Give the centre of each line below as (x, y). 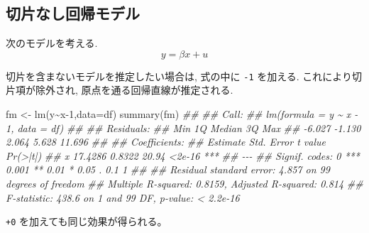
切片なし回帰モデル (73, 13)
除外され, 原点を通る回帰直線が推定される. (134, 90)
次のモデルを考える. (52, 43)
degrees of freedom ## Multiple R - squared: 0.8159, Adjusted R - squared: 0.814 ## (184, 184)
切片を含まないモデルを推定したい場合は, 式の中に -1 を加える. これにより (179, 76)
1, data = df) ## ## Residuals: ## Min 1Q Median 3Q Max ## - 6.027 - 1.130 (183, 128)
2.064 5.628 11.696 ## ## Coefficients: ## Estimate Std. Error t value (166, 142)
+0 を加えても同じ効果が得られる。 (87, 221)
